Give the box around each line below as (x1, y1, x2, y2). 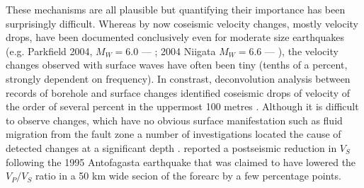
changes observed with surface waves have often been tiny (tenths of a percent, (6, 57, 348, 72)
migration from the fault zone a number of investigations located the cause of (6, 127, 341, 141)
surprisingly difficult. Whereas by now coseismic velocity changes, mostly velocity (6, 16, 359, 30)
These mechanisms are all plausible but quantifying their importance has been (6, 2, 346, 16)
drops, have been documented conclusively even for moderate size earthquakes (6, 30, 344, 45)
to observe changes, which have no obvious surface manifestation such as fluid (6, 112, 343, 127)
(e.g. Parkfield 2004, (6, 43, 93, 58)
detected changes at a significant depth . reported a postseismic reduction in (6, 140, 337, 155)
